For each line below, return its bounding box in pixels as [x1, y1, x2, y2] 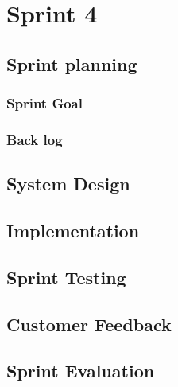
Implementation [6, 218, 140, 243]
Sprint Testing [6, 264, 126, 289]
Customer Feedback [6, 311, 172, 336]
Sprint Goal [6, 93, 83, 113]
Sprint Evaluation [6, 358, 155, 383]
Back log [6, 129, 63, 149]
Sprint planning [6, 51, 137, 76]
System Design [6, 171, 130, 196]
